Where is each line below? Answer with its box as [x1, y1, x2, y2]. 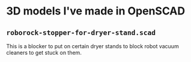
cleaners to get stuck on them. [6, 49, 82, 56]
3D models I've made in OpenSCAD [6, 4, 185, 18]
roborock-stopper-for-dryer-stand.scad [6, 28, 156, 37]
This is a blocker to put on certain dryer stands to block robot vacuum [6, 43, 179, 49]
